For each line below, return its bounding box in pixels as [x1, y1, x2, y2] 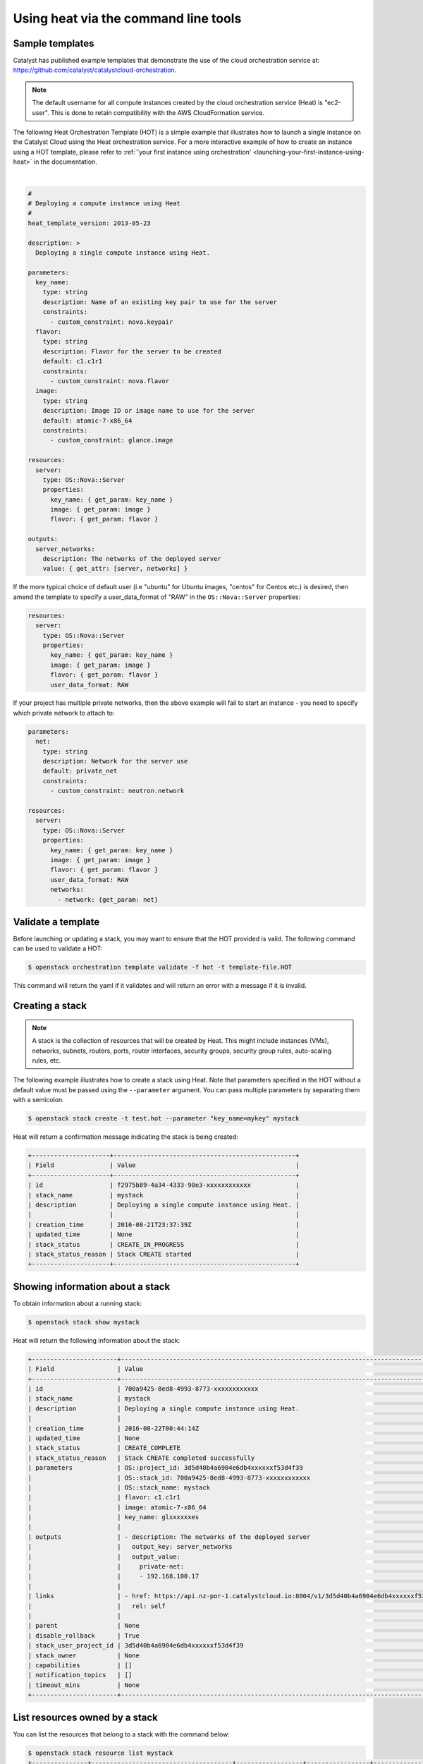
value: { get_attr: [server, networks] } [42, 564, 188, 573]
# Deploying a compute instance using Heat [27, 199, 181, 207]
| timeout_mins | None [27, 1681, 140, 1689]
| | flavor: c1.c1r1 [27, 1493, 181, 1502]
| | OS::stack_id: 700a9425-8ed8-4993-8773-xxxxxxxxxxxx [27, 1473, 311, 1482]
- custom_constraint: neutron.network [50, 787, 185, 795]
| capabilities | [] [27, 1661, 133, 1669]
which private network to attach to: [13, 708, 115, 717]
